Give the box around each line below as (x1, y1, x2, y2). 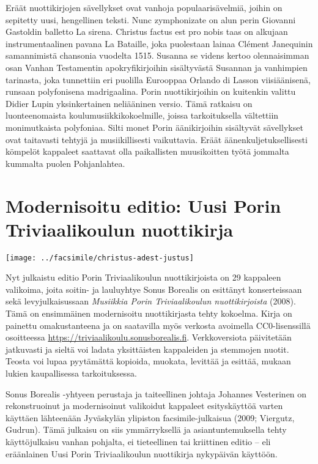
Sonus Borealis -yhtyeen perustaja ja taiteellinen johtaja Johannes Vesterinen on (6, 387, 307, 400)
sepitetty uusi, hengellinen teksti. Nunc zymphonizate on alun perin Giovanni (6, 13, 296, 26)
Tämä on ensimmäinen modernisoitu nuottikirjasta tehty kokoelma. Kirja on (6, 307, 292, 320)
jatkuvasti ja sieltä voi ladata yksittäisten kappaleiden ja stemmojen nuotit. (6, 342, 289, 355)
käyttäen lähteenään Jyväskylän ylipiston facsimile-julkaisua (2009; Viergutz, (6, 411, 295, 424)
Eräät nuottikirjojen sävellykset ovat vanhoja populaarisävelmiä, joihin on (6, 1, 283, 13)
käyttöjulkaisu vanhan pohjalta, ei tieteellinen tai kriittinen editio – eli (6, 435, 271, 447)
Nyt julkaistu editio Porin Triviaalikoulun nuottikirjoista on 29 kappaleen (6, 271, 281, 284)
